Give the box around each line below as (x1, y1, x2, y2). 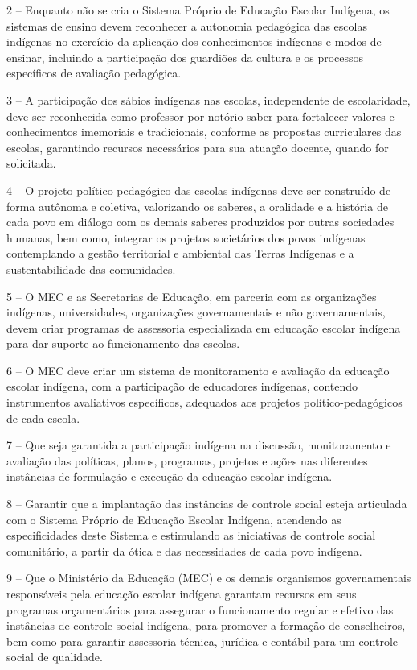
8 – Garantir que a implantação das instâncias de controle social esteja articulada (6, 495, 407, 512)
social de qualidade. (6, 648, 103, 665)
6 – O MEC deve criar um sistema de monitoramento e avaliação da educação (6, 362, 390, 378)
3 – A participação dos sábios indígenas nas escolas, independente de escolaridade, (6, 91, 411, 108)
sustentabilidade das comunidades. (6, 260, 176, 277)
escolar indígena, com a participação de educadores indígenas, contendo (6, 378, 358, 395)
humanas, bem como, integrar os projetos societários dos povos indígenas (6, 229, 366, 246)
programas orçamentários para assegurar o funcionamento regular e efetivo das (6, 601, 394, 618)
